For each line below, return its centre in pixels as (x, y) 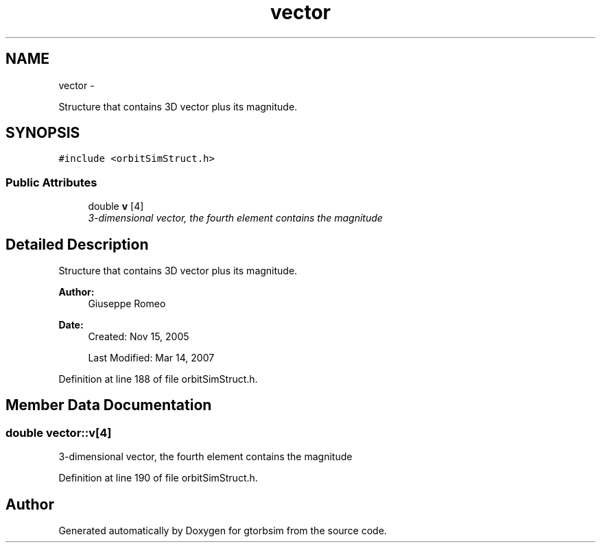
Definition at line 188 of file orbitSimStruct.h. (158, 379)
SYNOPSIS (43, 133)
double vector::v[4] (59, 432)
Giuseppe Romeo (127, 304)
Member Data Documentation (109, 405)
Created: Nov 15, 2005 (139, 337)
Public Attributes (51, 182)
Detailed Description (77, 244)
